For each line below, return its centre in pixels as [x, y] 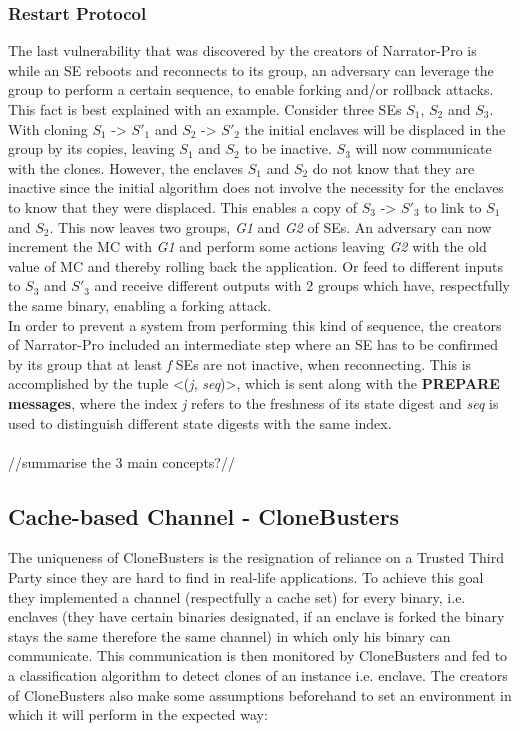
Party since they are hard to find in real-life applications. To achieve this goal [246, 577]
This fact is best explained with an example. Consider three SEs [205, 109]
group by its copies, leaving [91, 148]
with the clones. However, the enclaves [126, 167]
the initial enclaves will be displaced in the [375, 128]
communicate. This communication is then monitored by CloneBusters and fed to [258, 655]
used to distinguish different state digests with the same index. [200, 422]
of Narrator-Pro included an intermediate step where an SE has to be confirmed [253, 344]
